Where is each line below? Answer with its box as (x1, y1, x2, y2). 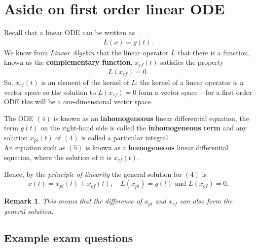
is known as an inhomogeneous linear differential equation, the (53, 113, 249, 123)
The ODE (4, 113, 34, 123)
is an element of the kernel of (41, 77, 129, 87)
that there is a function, (178, 47, 250, 57)
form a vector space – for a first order (138, 86, 252, 97)
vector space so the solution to (4, 86, 96, 97)
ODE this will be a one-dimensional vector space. (4, 96, 153, 107)
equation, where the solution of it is (4, 152, 111, 162)
